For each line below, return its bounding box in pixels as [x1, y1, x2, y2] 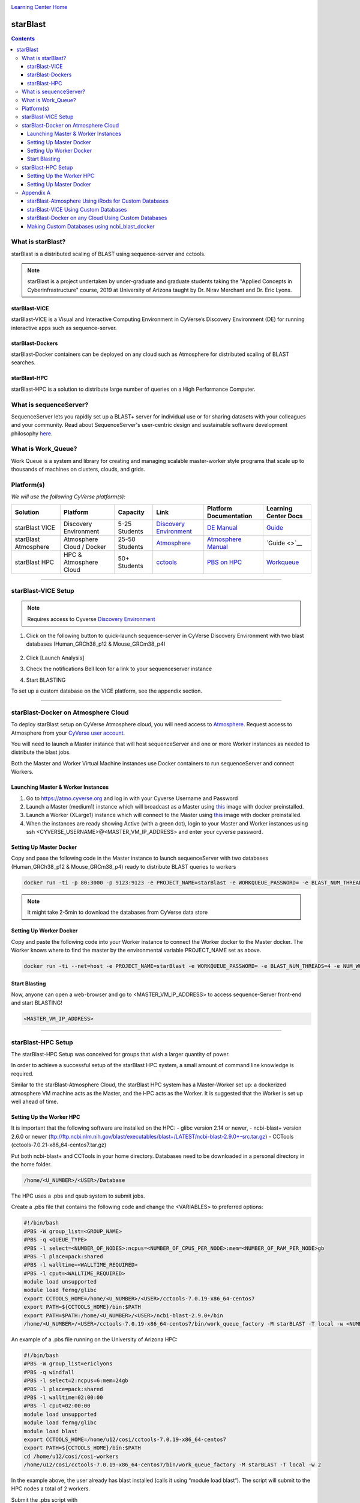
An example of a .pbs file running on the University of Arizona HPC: [11, 1336, 178, 1343]
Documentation [207, 512, 253, 520]
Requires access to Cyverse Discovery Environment [27, 615, 155, 622]
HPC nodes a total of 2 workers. [11, 1485, 91, 1492]
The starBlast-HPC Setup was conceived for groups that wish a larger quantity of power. [11, 1051, 230, 1058]
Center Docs [266, 512, 303, 520]
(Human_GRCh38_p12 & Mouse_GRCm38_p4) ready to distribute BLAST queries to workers [11, 863, 236, 870]
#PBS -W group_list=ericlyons [23, 1361, 113, 1367]
